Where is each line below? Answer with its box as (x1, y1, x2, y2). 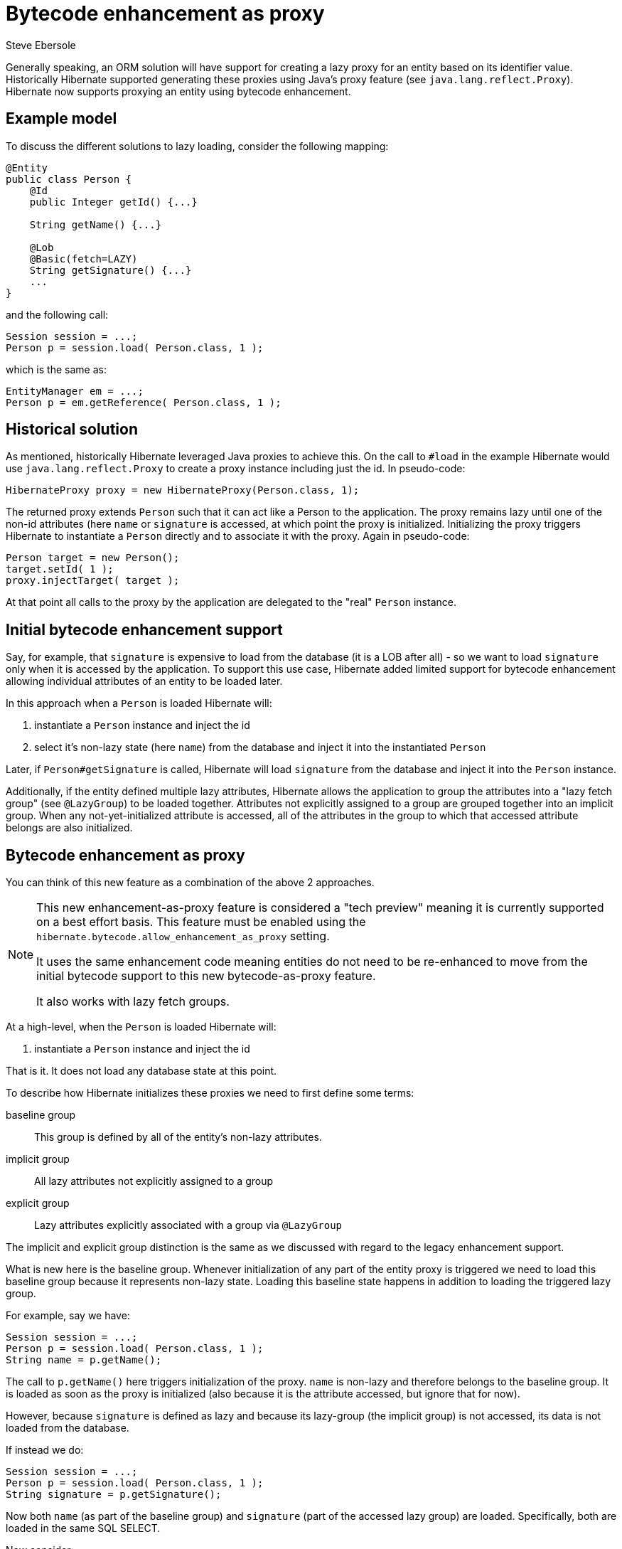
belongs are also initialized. (6, 821, 133, 834)
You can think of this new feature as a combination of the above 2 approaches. (6, 876, 375, 889)
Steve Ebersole (6, 38, 76, 51)
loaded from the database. (6, 1422, 129, 1434)
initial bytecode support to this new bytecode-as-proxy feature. (36, 969, 376, 984)
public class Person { (6, 173, 132, 185)
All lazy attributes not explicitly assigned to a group (34, 1175, 274, 1188)
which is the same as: (6, 363, 107, 376)
